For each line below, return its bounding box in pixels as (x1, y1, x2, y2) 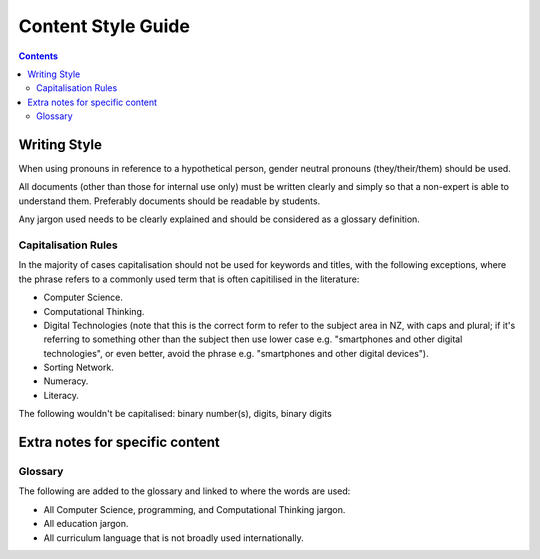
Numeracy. (43, 375, 89, 387)
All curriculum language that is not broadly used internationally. (43, 531, 304, 544)
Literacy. (43, 389, 80, 401)
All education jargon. (43, 518, 129, 530)
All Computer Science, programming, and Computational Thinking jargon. (43, 503, 346, 515)
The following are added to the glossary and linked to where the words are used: (18, 485, 351, 497)
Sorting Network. (43, 361, 114, 374)
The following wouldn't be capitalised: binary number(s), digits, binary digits (18, 408, 332, 420)
